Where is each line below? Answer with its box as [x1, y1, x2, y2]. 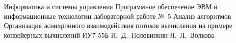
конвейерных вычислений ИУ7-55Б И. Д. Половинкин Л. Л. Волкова [4, 29, 214, 40]
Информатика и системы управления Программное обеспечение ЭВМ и [4, 1, 218, 11]
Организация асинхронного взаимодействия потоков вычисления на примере [4, 20, 233, 30]
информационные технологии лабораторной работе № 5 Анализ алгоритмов [4, 11, 231, 21]
